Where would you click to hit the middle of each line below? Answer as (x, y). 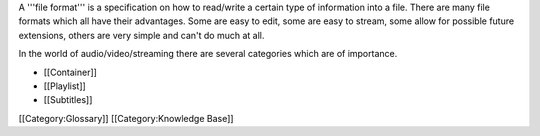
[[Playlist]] (65, 86)
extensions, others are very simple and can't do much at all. (141, 35)
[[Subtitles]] (68, 100)
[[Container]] (70, 72)
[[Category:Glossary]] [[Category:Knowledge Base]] (126, 118)
